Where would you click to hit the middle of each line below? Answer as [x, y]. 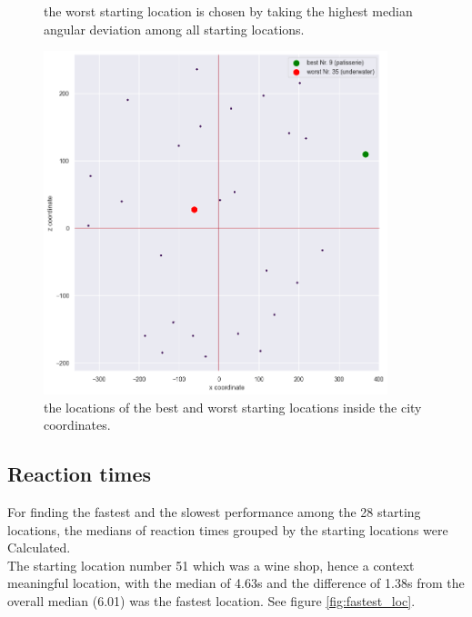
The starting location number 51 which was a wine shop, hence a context [211, 565]
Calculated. [39, 547]
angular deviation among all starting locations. [174, 29]
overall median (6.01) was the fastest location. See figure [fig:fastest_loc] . [211, 601]
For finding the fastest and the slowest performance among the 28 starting [214, 512]
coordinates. [77, 425]
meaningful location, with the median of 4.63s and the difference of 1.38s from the [236, 583]
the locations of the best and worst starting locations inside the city [233, 407]
